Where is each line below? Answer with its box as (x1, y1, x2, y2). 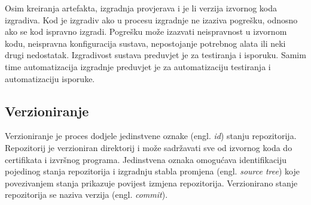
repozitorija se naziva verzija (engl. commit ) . (5, 188, 168, 201)
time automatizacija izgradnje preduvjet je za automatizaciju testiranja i (5, 60, 271, 73)
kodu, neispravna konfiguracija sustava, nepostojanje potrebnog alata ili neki (5, 37, 286, 49)
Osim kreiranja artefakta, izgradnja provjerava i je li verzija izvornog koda (5, 2, 278, 14)
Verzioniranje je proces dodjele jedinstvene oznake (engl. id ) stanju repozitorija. (5, 129, 297, 142)
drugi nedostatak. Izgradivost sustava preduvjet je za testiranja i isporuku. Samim (5, 49, 306, 61)
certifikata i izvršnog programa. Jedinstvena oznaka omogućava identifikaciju (5, 153, 287, 165)
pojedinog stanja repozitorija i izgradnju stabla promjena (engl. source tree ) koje (5, 165, 300, 177)
